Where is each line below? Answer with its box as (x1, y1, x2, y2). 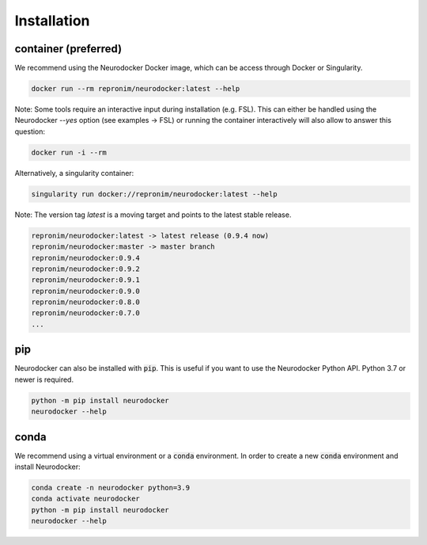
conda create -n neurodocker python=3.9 (31, 483, 190, 492)
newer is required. (14, 375, 74, 384)
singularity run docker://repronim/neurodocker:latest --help (31, 189, 278, 198)
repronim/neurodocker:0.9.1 (31, 276, 140, 284)
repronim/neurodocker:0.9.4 (31, 253, 140, 262)
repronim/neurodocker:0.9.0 (31, 286, 140, 295)
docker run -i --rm (31, 147, 107, 157)
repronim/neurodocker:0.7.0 (31, 309, 140, 318)
